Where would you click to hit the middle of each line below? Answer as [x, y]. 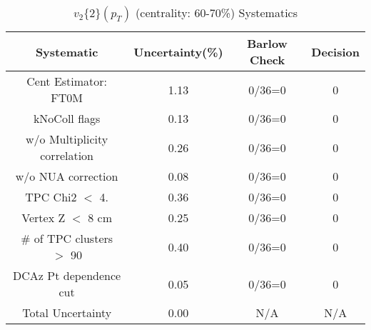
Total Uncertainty [67, 312]
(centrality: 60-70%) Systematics [217, 12]
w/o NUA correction [67, 176]
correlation [67, 155]
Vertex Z [44, 217]
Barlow [267, 43]
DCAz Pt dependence [67, 275]
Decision [335, 51]
